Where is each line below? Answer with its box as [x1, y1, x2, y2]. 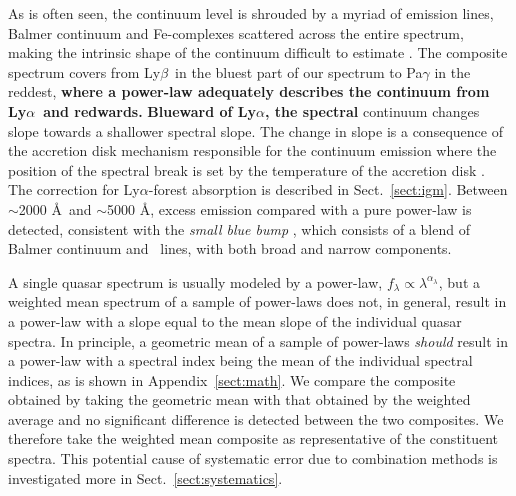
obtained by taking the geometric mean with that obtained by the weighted [8, 389, 471, 410]
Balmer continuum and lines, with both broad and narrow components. [8, 238, 452, 259]
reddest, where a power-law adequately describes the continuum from [8, 81, 490, 102]
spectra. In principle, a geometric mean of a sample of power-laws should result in [8, 330, 508, 351]
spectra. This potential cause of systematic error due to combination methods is [8, 448, 498, 469]
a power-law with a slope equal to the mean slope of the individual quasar [8, 310, 462, 331]
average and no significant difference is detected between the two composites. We [8, 408, 504, 429]
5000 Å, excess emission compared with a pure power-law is [107, 198, 472, 219]
